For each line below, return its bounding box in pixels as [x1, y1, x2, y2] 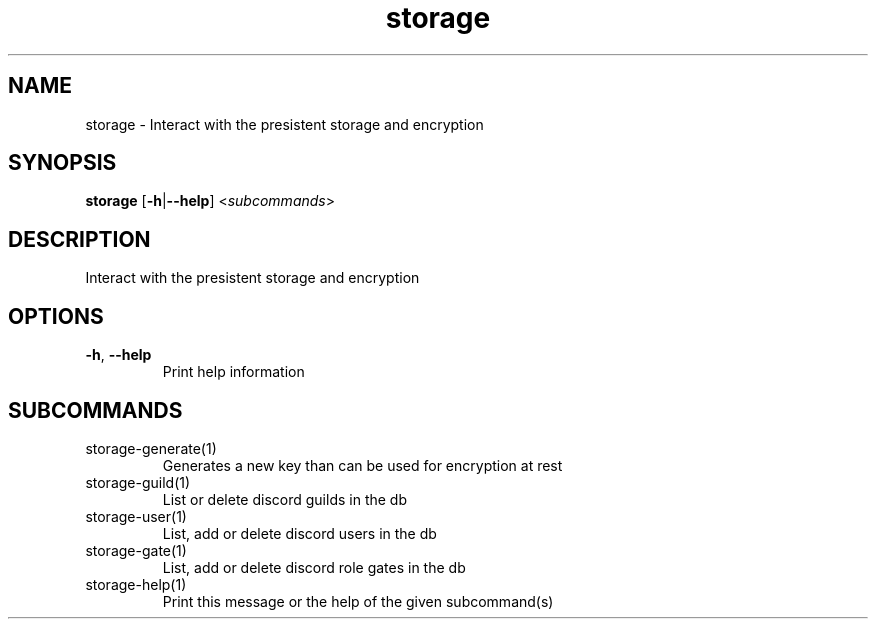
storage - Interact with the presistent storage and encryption [85, 115, 484, 133]
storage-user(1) [85, 507, 187, 525]
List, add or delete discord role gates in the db [162, 558, 466, 576]
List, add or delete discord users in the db [162, 524, 437, 542]
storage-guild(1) [85, 473, 191, 491]
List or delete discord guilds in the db [162, 490, 407, 508]
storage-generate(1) [85, 439, 217, 457]
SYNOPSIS [8, 150, 117, 176]
